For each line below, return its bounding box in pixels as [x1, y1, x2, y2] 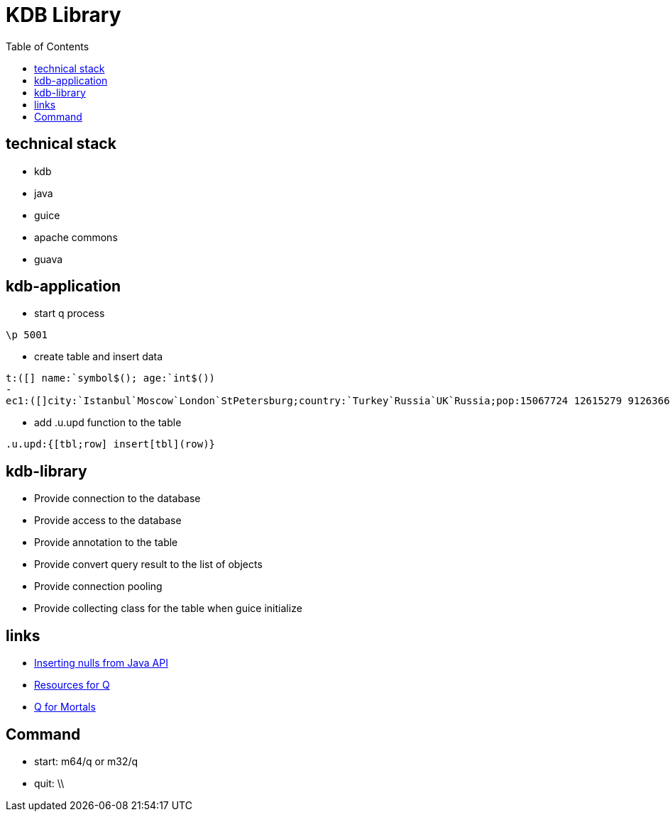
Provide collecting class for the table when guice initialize [34, 602, 302, 615]
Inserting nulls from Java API [34, 657, 168, 669]
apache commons [34, 230, 118, 243]
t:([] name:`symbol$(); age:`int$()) [6, 372, 216, 384]
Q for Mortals [34, 701, 96, 713]
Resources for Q [34, 679, 110, 691]
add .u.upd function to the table [34, 416, 182, 429]
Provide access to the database [34, 514, 182, 527]
